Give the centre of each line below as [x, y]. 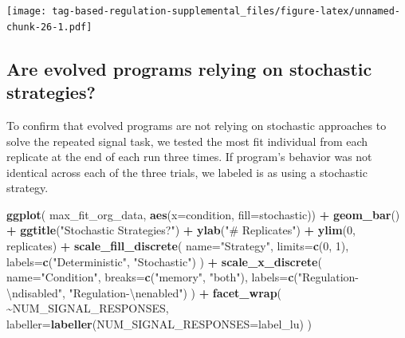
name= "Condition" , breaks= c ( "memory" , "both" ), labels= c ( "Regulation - [183, 277]
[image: [27, 11]
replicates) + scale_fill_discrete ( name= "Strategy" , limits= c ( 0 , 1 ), [178, 246]
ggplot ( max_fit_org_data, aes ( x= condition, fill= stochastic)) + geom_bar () [203, 214]
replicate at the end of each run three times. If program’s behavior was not [189, 157]
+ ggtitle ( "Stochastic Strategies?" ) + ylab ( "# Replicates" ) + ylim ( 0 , [181, 230]
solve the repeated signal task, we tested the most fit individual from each [187, 141]
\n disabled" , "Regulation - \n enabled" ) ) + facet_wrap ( [144, 292]
